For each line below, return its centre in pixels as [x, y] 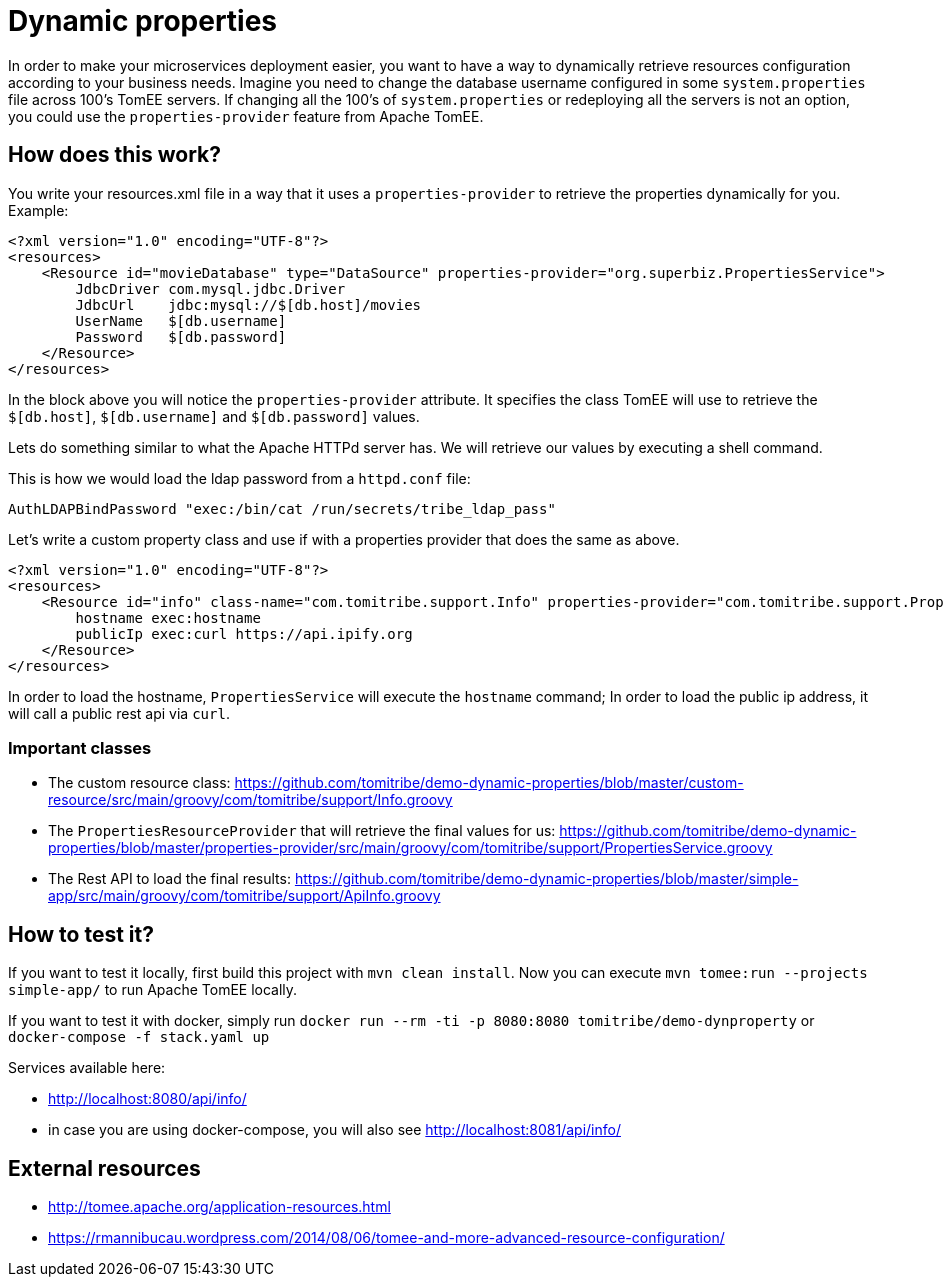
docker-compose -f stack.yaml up [139, 1037]
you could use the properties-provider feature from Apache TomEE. [246, 116]
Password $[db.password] [181, 336]
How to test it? [81, 934]
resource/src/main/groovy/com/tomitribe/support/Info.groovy [250, 800]
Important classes [80, 747]
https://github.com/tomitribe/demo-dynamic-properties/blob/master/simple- [546, 879]
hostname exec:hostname [168, 617]
